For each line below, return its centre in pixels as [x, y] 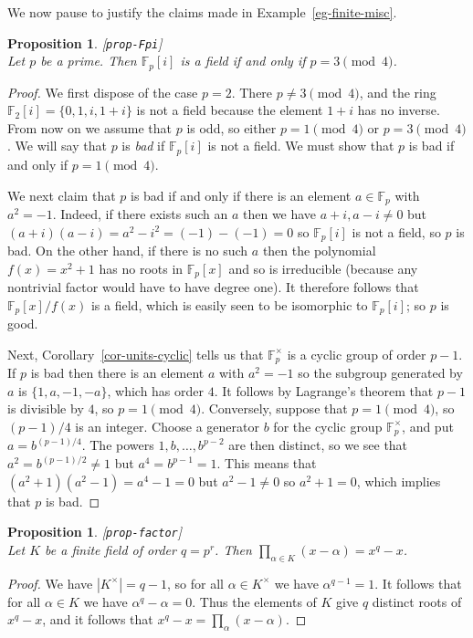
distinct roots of [417, 601]
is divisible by [46, 408]
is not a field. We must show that [301, 146]
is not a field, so [396, 231]
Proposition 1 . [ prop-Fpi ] [85, 42]
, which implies [399, 481]
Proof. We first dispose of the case [103, 92]
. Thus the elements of [254, 601]
